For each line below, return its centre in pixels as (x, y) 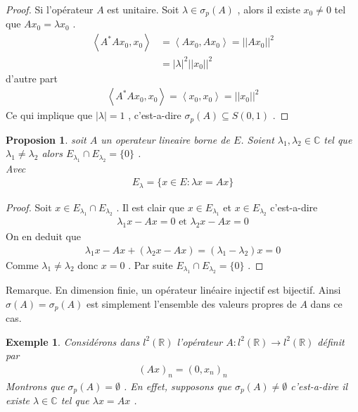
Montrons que (35, 386)
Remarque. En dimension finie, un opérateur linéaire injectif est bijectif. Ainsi (173, 290)
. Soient (257, 139)
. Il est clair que (151, 207)
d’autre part (32, 78)
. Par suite (151, 264)
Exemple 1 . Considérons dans (73, 341)
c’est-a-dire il (319, 386)
